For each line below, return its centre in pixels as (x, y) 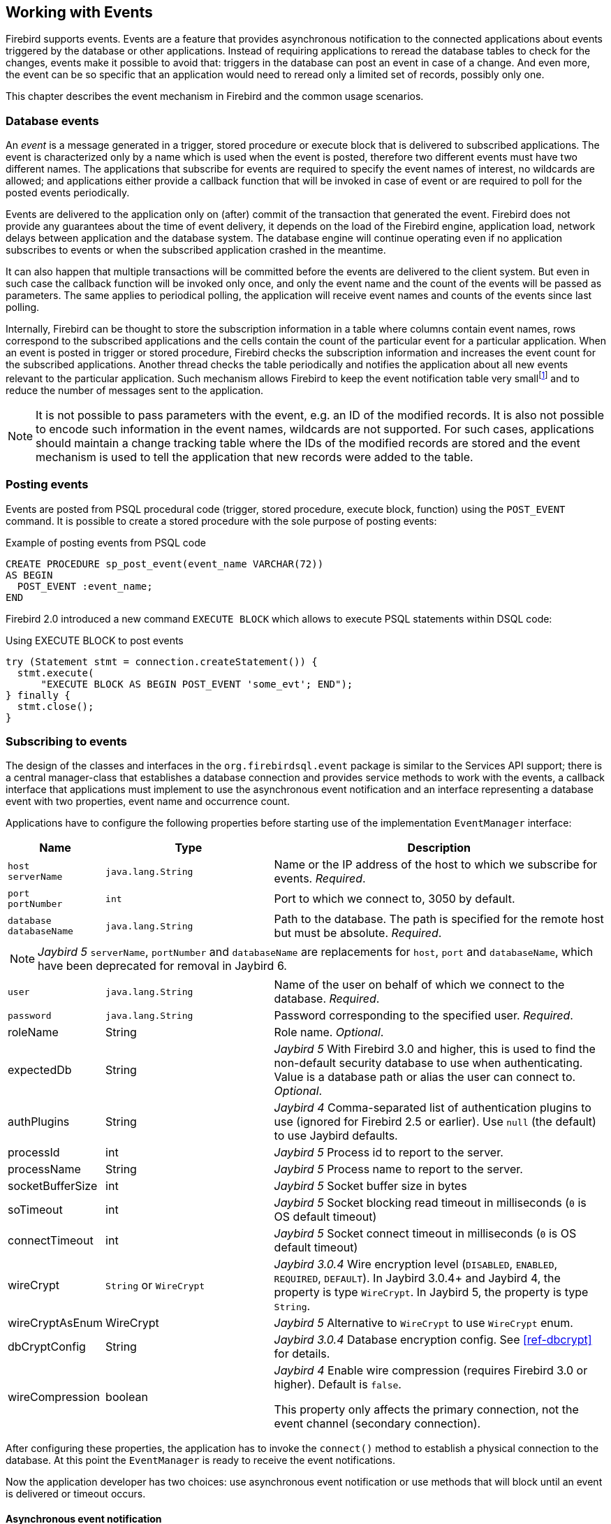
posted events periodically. (68, 193)
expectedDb (40, 1070)
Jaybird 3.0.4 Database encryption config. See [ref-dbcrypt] (433, 1340)
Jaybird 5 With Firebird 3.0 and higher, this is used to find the (435, 1049)
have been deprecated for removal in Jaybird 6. (162, 966)
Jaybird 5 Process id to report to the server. (389, 1153)
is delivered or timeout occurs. (76, 1494)
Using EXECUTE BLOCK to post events (95, 640)
